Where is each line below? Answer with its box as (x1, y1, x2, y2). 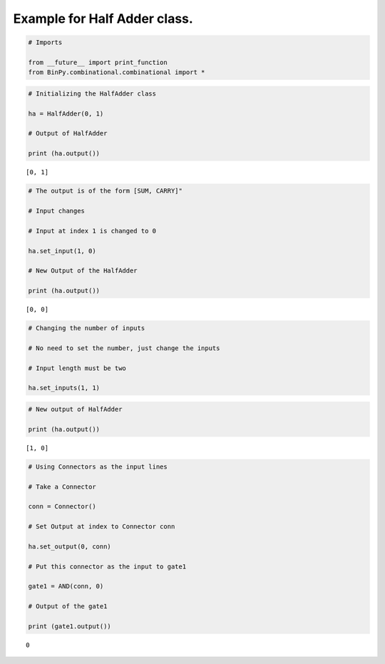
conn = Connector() (28, 503, 96, 511)
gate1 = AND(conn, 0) (28, 582, 104, 591)
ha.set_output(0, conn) (28, 542, 112, 551)
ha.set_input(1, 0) (28, 247, 96, 255)
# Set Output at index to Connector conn (28, 523, 175, 531)
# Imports (28, 39, 63, 46)
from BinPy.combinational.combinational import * (28, 68, 205, 76)
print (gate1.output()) (28, 623, 112, 630)
